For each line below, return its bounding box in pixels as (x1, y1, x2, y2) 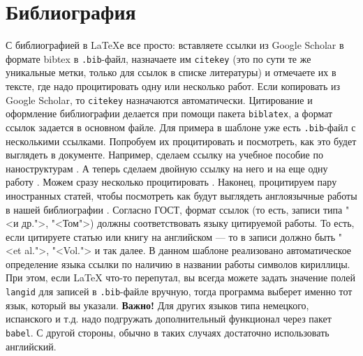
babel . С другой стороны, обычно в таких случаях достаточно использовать (6, 325, 329, 339)
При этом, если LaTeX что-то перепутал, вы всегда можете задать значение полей (6, 270, 355, 285)
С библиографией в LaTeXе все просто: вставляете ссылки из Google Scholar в (6, 38, 344, 52)
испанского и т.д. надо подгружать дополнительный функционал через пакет (6, 311, 332, 326)
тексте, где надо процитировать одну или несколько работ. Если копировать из (6, 78, 341, 93)
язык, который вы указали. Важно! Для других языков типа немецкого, (6, 297, 309, 312)
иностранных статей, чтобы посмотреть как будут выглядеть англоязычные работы (6, 188, 357, 202)
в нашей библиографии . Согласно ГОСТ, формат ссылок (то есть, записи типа (6, 202, 343, 216)
